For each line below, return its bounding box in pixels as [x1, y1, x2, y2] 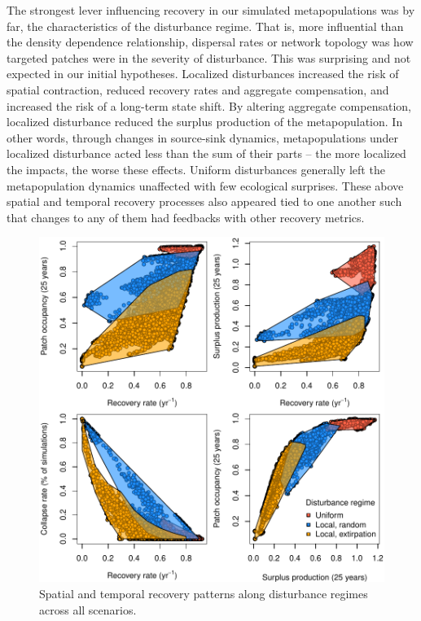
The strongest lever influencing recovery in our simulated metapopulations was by [7, 2, 415, 18]
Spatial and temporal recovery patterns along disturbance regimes [39, 584, 368, 601]
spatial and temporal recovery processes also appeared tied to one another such [7, 193, 402, 210]
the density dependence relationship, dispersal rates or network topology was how [7, 33, 414, 50]
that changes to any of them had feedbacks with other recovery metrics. [7, 208, 365, 225]
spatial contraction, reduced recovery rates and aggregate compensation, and [7, 81, 389, 98]
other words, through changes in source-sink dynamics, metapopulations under [7, 129, 398, 146]
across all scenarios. [39, 601, 137, 618]
